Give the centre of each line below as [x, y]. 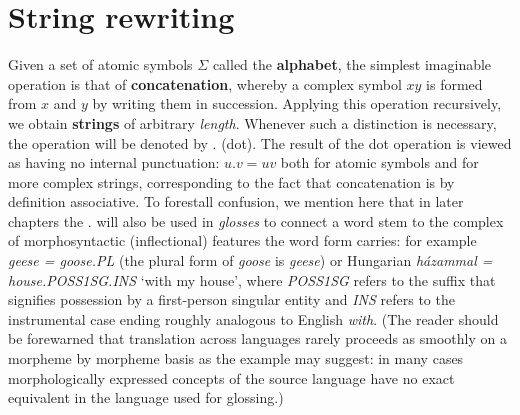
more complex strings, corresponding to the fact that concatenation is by [231, 181]
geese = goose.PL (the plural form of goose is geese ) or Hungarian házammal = [250, 260]
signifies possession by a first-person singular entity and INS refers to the [231, 299]
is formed [454, 83]
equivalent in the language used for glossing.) [146, 397]
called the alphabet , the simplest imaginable [352, 64]
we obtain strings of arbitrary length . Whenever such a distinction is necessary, [252, 122]
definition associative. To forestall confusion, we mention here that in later [236, 201]
